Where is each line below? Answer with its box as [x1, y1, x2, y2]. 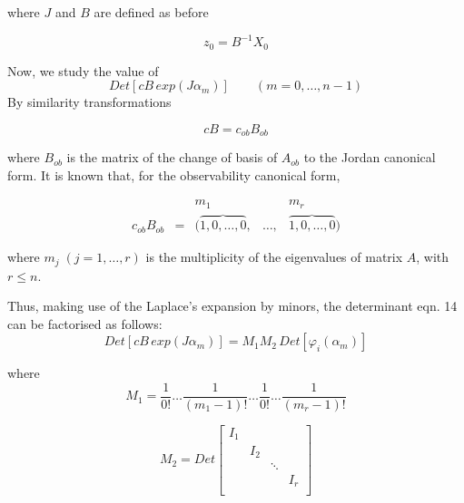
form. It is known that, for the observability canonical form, [7, 165, 341, 184]
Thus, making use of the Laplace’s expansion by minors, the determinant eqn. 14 [7, 296, 458, 315]
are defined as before [94, 3, 209, 21]
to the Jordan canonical [303, 148, 436, 167]
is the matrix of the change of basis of [66, 148, 278, 167]
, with [416, 247, 449, 266]
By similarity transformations [7, 92, 172, 111]
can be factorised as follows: [7, 314, 163, 333]
